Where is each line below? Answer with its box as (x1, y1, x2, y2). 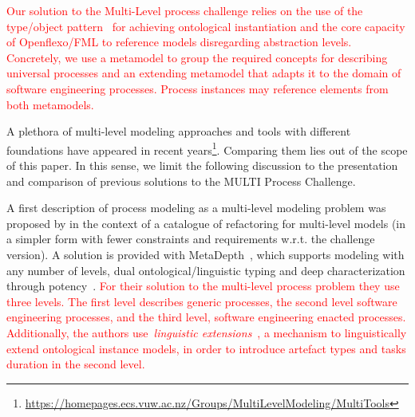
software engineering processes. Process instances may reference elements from (6, 80, 389, 96)
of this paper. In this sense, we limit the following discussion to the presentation (6, 157, 398, 173)
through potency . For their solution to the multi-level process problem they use (6, 277, 400, 294)
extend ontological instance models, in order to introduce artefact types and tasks (6, 340, 406, 356)
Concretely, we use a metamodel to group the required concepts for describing (6, 49, 388, 65)
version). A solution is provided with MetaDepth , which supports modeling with (6, 246, 405, 262)
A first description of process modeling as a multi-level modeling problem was (6, 199, 386, 216)
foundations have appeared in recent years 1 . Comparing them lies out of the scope (6, 139, 408, 158)
